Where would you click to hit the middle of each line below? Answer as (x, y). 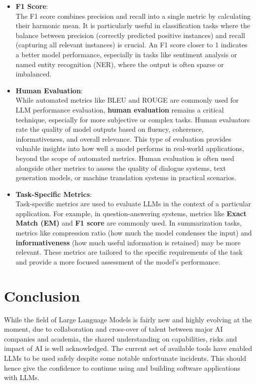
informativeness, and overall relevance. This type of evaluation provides (123, 138)
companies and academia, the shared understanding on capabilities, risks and (121, 338)
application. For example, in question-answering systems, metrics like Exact (131, 213)
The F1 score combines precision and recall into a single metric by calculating (133, 16)
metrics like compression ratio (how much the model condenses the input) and (134, 233)
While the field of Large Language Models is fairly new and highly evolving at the (128, 319)
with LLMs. (22, 377)
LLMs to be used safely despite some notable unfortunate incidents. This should (125, 358)
